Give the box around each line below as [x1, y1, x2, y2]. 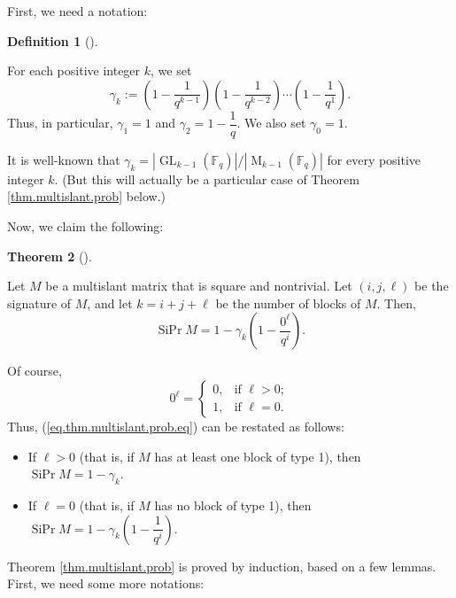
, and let [87, 293, 133, 312]
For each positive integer [7, 61, 141, 80]
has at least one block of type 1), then [154, 447, 361, 465]
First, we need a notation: [7, 2, 148, 19]
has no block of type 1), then [154, 495, 312, 514]
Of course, [7, 361, 62, 380]
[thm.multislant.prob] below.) [7, 187, 166, 206]
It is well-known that [7, 150, 120, 168]
